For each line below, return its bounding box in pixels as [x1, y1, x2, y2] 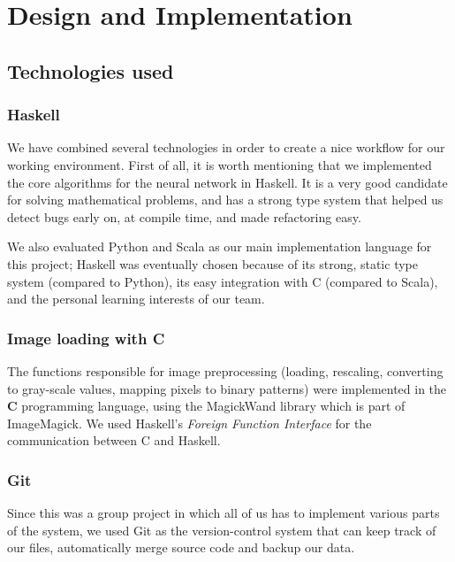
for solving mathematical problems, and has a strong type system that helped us [7, 190, 444, 209]
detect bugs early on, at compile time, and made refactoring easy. [7, 207, 361, 226]
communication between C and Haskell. [7, 431, 221, 450]
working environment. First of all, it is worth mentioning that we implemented [7, 155, 432, 173]
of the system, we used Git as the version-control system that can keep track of [7, 520, 436, 539]
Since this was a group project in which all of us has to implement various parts [7, 504, 440, 522]
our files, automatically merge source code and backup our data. [7, 538, 355, 557]
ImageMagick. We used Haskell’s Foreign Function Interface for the [7, 413, 372, 432]
